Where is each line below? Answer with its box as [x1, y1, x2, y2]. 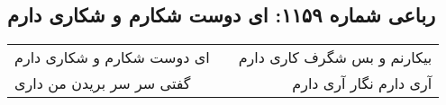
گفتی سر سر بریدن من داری [14, 73, 191, 94]
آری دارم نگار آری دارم [292, 73, 432, 94]
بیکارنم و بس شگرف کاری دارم [238, 47, 432, 68]
